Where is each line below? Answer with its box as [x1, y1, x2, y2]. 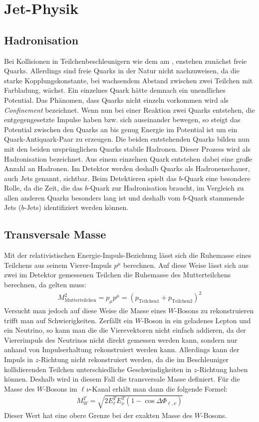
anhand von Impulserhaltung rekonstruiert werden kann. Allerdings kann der [4, 344, 240, 355]
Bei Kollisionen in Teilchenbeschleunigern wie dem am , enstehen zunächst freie [4, 55, 247, 66]
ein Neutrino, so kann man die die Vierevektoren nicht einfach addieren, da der [4, 325, 246, 335]
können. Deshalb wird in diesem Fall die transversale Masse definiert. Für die [4, 374, 240, 384]
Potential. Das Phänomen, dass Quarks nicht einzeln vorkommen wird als [4, 94, 229, 105]
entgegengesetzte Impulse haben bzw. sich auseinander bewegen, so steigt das [4, 114, 241, 125]
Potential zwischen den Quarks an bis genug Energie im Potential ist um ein [4, 124, 238, 134]
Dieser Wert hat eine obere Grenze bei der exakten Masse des [4, 410, 193, 420]
